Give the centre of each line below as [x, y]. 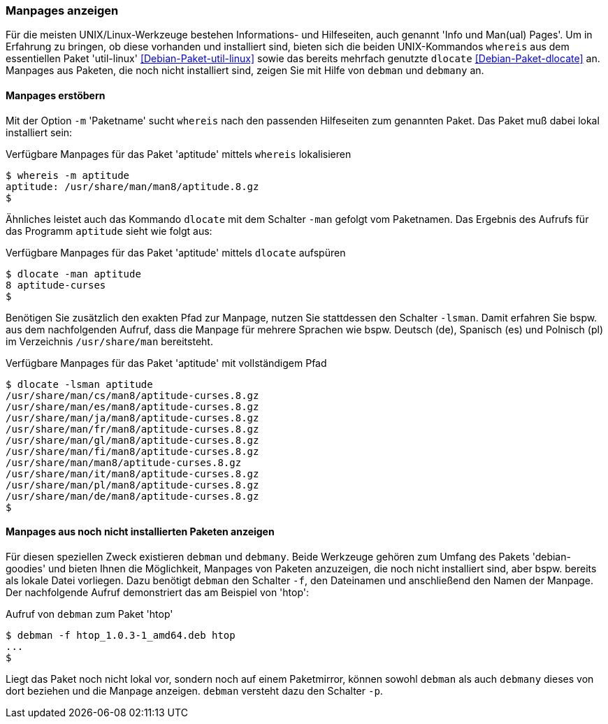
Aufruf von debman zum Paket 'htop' [89, 614]
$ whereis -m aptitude [68, 175]
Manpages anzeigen [62, 10]
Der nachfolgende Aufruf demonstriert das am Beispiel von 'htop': [158, 592]
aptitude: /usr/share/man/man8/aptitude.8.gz [132, 186]
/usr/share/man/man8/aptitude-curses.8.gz [124, 462]
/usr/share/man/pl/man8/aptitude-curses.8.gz [132, 485]
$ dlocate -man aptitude [73, 274]
